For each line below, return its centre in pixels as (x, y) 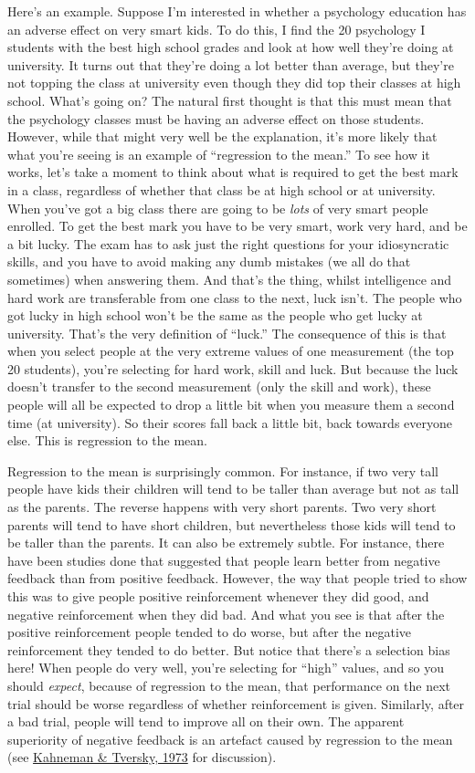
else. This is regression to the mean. (107, 440)
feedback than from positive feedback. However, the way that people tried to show (237, 578)
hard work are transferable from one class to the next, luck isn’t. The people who (235, 297)
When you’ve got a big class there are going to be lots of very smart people (218, 208)
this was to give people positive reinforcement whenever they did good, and (218, 596)
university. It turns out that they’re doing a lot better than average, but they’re (231, 64)
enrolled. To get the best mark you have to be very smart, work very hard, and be (237, 226)
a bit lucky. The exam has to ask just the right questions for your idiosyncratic (228, 243)
